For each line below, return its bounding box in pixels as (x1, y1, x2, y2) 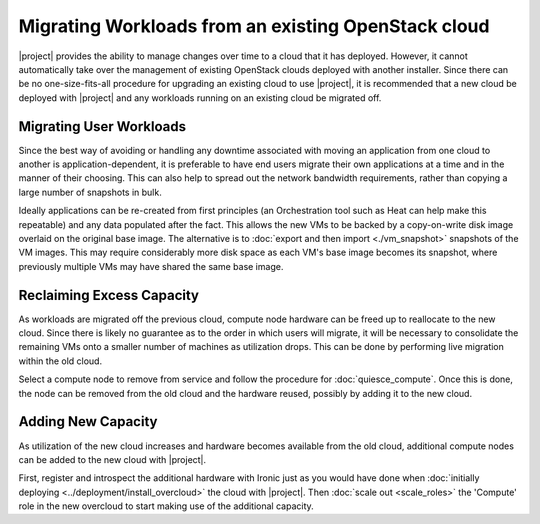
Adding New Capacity (18, 413, 158, 430)
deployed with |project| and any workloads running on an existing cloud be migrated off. (18, 91, 382, 104)
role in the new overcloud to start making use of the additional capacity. (18, 500, 314, 512)
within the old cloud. (18, 355, 103, 367)
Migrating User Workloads (18, 118, 187, 135)
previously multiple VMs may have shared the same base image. (18, 260, 284, 272)
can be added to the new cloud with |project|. (18, 453, 207, 465)
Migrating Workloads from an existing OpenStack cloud (18, 15, 490, 37)
